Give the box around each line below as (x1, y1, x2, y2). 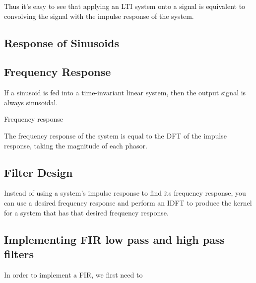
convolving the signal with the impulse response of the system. (4, 10, 194, 21)
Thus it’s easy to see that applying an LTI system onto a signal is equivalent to (4, 1, 246, 11)
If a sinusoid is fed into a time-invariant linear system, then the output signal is (4, 87, 246, 98)
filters (4, 246, 34, 261)
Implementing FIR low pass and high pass (4, 231, 225, 247)
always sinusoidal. (4, 97, 58, 107)
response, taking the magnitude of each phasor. (4, 140, 147, 150)
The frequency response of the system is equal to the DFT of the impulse (4, 130, 227, 141)
